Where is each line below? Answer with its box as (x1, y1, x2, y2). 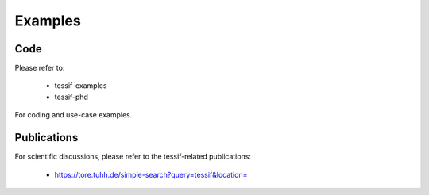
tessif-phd (54, 92, 89, 101)
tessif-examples (54, 81, 107, 90)
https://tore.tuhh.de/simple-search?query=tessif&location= (54, 170, 248, 179)
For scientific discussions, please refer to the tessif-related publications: (14, 151, 252, 162)
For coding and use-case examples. (14, 110, 133, 120)
